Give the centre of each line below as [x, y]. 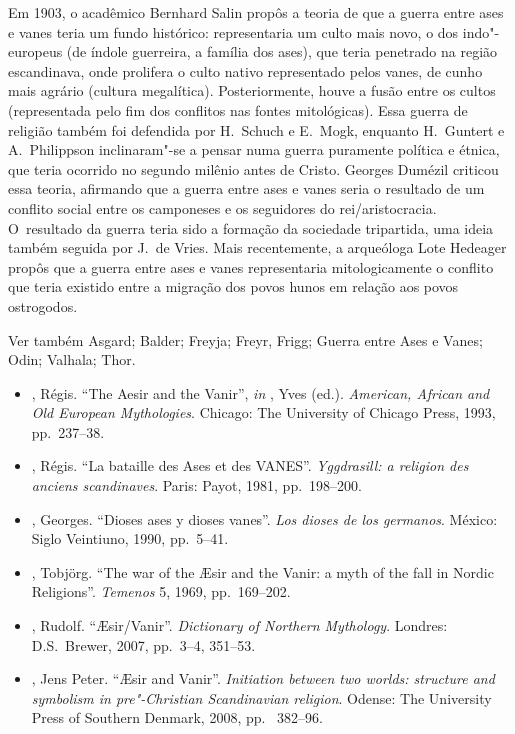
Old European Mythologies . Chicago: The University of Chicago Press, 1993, [263, 412]
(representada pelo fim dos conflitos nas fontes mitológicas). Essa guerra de [238, 109]
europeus [35, 51]
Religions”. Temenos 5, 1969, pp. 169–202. [161, 591]
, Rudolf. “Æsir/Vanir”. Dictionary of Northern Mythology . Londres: [239, 625]
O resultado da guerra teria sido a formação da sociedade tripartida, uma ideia [251, 227]
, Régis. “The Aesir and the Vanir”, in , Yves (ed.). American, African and [260, 392]
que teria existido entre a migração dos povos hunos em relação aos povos [233, 286]
